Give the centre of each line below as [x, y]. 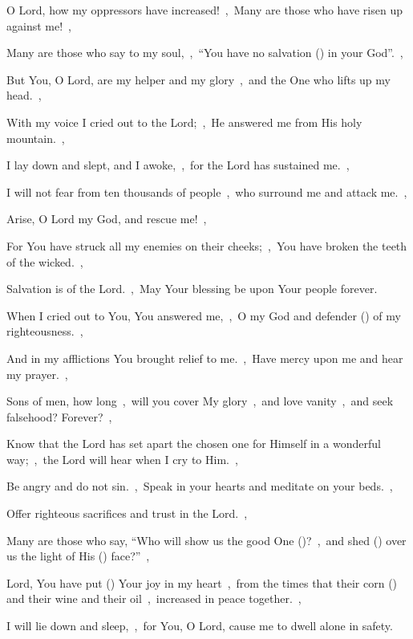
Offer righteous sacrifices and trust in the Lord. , [127, 513]
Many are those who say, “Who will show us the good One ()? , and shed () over [206, 540]
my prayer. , [37, 374]
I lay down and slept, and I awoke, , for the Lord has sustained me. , [178, 165]
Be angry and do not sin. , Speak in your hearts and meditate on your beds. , [200, 486]
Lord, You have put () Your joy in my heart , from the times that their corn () [202, 582]
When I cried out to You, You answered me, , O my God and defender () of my [204, 315]
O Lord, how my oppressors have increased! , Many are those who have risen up [204, 10]
